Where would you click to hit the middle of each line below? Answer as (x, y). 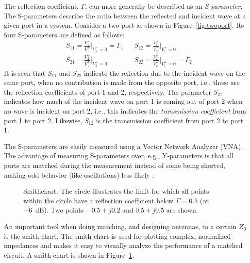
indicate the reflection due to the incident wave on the (164, 73)
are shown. (182, 210)
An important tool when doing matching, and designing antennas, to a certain (120, 226)
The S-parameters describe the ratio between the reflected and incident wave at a (125, 15)
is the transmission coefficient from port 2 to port (170, 120)
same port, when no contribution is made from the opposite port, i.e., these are (122, 82)
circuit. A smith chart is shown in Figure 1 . (69, 255)
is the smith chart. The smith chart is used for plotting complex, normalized (117, 236)
